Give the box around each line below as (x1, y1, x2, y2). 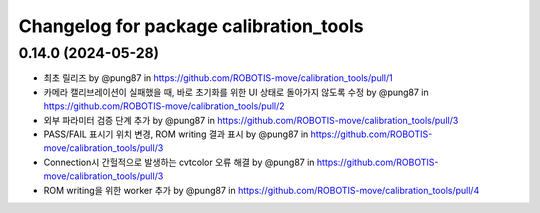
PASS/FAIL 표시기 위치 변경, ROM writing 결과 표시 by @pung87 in (43, 128, 309, 140)
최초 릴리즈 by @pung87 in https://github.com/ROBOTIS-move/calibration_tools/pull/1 (43, 72, 394, 84)
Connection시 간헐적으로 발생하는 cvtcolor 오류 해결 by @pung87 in (43, 156, 315, 168)
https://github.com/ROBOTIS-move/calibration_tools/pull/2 (43, 100, 285, 112)
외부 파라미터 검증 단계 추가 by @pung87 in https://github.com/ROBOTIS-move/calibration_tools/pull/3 (43, 114, 459, 126)
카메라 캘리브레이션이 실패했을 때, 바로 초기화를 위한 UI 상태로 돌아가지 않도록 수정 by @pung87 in (43, 86, 429, 98)
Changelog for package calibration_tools (18, 15, 364, 37)
